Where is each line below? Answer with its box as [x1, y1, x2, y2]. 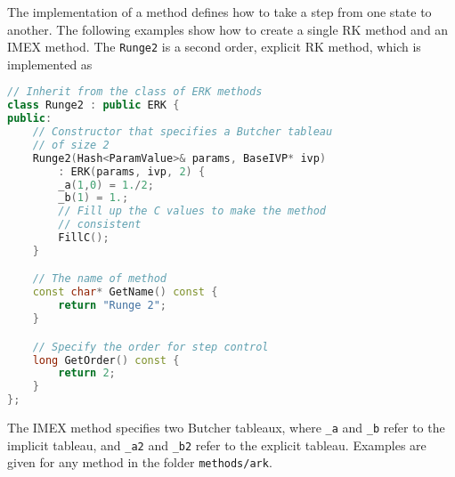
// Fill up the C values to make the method [58, 205, 326, 218]
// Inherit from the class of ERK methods [7, 85, 263, 99]
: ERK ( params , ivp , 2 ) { [58, 165, 206, 178]
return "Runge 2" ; [58, 299, 167, 312]
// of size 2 [32, 138, 110, 151]
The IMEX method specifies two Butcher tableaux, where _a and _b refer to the [7, 418, 445, 436]
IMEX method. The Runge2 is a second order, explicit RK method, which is [7, 37, 421, 56]
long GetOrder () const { [32, 353, 180, 367]
